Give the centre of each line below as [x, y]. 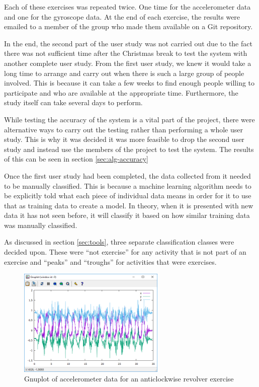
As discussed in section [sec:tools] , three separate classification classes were [119, 242]
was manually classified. [41, 225]
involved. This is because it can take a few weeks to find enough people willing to [129, 83]
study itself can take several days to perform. [73, 102]
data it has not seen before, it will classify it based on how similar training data [127, 215]
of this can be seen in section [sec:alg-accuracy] [76, 159]
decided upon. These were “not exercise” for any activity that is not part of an [125, 252]
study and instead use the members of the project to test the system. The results [129, 149]
